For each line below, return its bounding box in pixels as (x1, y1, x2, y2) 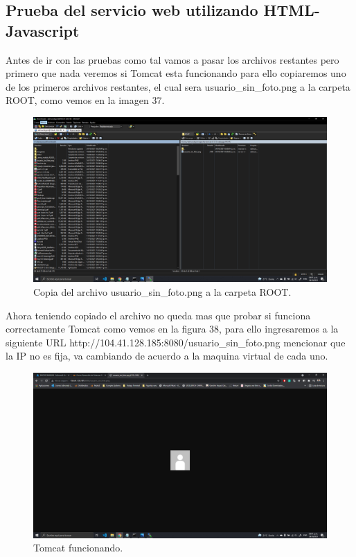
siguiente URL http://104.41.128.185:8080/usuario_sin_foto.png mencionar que (6, 335, 346, 349)
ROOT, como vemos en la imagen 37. (6, 93, 165, 107)
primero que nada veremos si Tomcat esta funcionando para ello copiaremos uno (6, 66, 346, 80)
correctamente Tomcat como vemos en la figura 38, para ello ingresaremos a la (6, 321, 339, 336)
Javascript (6, 19, 80, 41)
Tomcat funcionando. (33, 540, 123, 555)
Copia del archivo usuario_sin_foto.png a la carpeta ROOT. (33, 285, 292, 299)
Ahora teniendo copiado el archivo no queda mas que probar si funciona (6, 308, 311, 322)
